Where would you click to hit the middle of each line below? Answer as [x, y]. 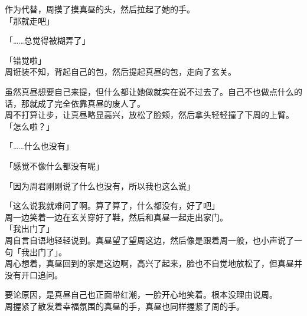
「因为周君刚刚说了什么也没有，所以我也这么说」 [100, 185]
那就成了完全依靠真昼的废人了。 [83, 103]
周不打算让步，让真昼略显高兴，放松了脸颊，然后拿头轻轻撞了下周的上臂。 [149, 115]
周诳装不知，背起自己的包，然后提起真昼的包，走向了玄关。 [120, 72]
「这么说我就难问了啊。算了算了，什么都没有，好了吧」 [112, 205]
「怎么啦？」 [30, 126]
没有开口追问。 [34, 274]
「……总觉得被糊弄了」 [48, 40]
